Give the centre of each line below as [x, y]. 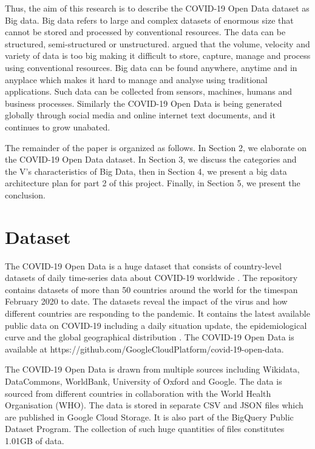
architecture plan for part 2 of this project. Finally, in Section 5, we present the [153, 183]
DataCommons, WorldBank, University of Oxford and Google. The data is [144, 381]
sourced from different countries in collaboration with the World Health [138, 393]
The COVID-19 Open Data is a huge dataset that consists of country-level [143, 265]
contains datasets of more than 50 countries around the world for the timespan [151, 289]
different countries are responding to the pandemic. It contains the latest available [157, 313]
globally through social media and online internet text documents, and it [140, 115]
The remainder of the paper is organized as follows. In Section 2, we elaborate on [156, 147]
